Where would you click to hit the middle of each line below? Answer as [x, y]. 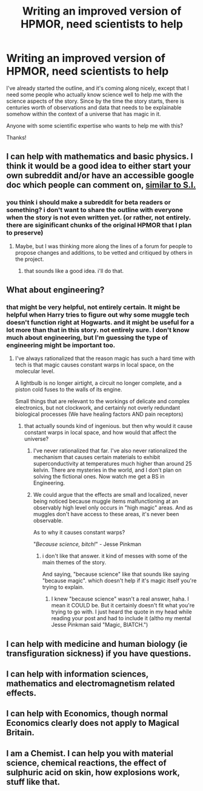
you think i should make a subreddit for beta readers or [88, 202]
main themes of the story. [74, 562]
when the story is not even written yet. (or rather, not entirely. [98, 218]
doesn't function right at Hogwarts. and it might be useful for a [100, 322]
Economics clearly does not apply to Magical [93, 723]
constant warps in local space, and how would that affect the [100, 432]
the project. [29, 259]
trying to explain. [63, 587]
